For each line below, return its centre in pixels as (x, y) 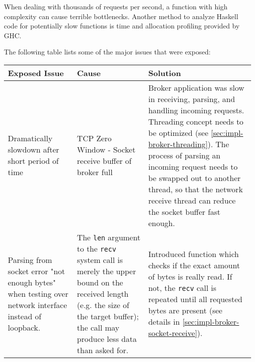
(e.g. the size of (103, 305)
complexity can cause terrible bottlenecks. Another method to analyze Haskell (121, 16)
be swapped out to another (194, 178)
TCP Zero (94, 138)
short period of (33, 161)
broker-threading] (178, 144)
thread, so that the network (196, 189)
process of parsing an (184, 155)
